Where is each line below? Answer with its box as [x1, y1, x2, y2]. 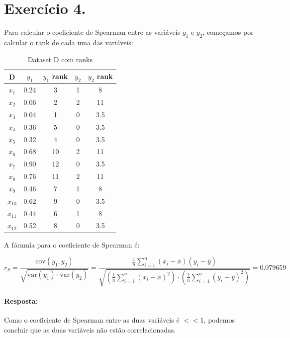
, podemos [203, 315, 235, 325]
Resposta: [4, 296, 38, 306]
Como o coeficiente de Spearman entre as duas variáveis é [4, 315, 180, 325]
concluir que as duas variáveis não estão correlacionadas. [4, 324, 176, 335]
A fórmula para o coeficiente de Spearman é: [4, 239, 140, 250]
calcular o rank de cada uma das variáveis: [4, 37, 133, 47]
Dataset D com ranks [27, 54, 93, 64]
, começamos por [202, 27, 254, 37]
